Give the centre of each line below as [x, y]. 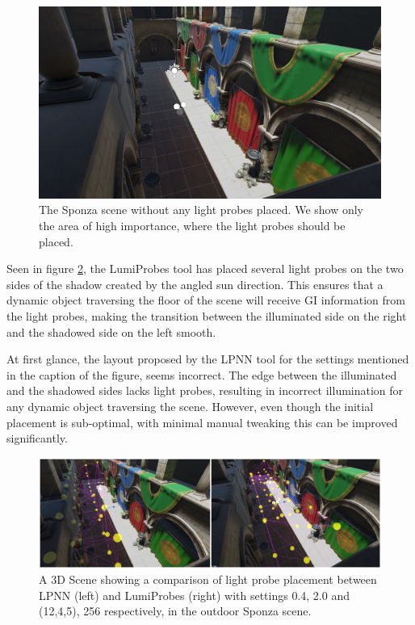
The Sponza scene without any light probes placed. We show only [201, 210]
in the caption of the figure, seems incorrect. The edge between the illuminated [202, 374]
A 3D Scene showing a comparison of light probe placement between [208, 579]
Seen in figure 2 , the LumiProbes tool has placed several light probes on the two [205, 268]
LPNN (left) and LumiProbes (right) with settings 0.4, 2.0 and [194, 595]
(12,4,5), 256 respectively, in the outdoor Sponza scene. [175, 611]
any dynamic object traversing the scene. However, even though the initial [190, 407]
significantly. [37, 438]
